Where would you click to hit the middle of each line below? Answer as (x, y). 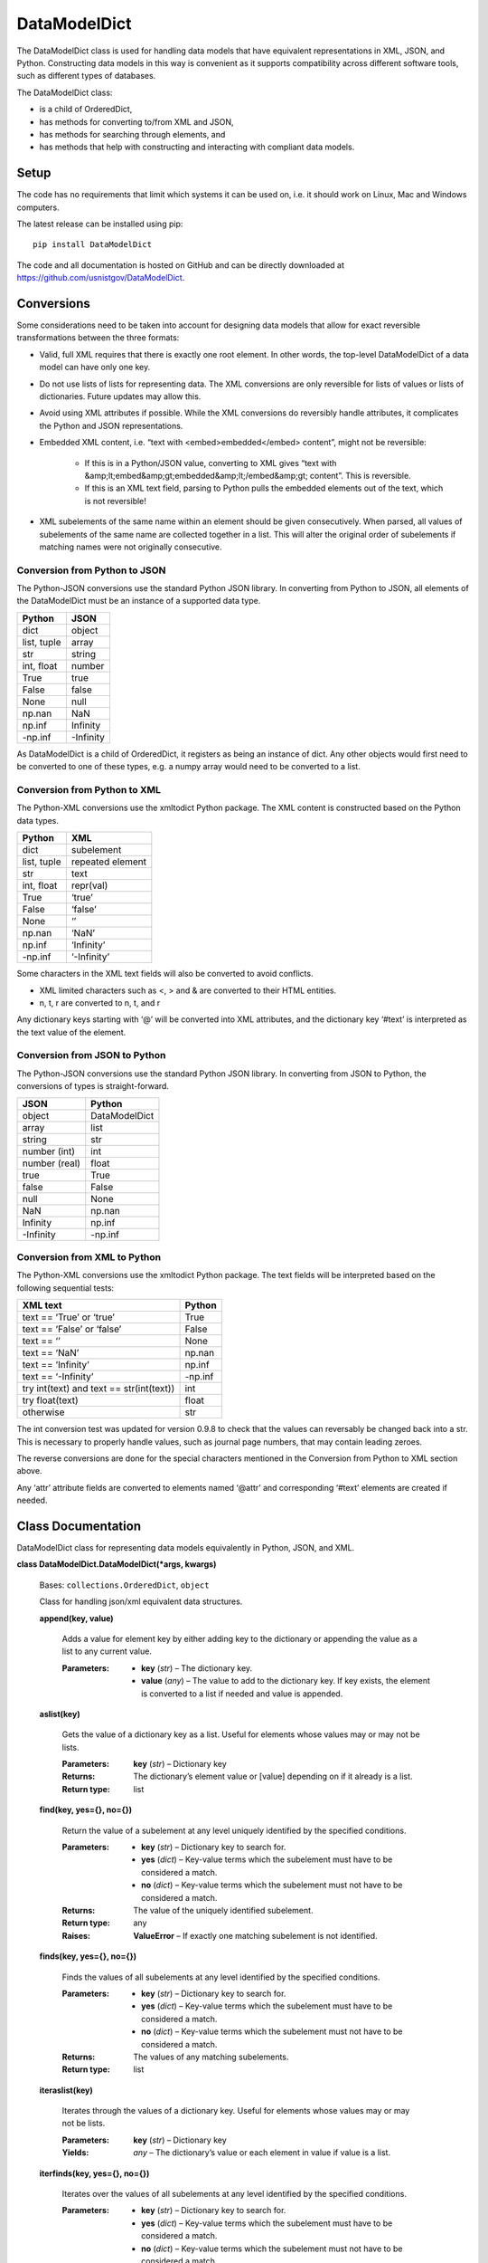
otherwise (43, 1412)
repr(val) (89, 885)
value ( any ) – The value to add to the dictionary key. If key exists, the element (286, 1681)
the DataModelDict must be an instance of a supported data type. (139, 601)
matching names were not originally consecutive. (131, 547)
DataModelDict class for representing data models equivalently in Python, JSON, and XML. (186, 1548)
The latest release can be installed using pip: (100, 224)
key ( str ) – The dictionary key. (197, 1668)
